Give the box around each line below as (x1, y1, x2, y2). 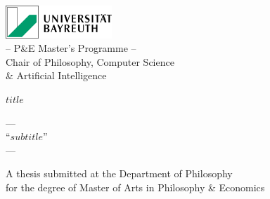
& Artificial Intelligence (6, 68, 107, 83)
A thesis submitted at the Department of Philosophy (6, 166, 233, 181)
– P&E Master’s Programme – (6, 41, 136, 55)
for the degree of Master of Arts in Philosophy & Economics (6, 179, 265, 194)
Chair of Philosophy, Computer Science (6, 54, 174, 69)
